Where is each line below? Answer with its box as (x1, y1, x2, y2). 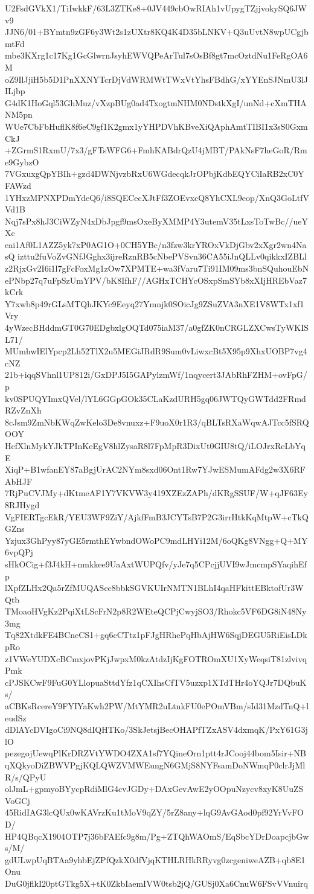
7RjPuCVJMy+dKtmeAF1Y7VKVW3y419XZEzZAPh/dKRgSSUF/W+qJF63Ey (5, 487, 308, 499)
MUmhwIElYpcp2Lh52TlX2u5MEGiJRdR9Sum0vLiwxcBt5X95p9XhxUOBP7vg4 (5, 345, 307, 357)
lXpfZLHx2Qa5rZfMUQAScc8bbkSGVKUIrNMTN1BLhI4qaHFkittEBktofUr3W (5, 581, 304, 594)
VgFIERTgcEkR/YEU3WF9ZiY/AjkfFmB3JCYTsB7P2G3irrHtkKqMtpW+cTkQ (5, 510, 309, 523)
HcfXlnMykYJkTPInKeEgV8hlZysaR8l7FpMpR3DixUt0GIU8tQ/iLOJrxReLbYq (5, 439, 306, 452)
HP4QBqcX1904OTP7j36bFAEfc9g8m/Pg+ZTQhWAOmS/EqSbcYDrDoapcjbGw (5, 829, 309, 842)
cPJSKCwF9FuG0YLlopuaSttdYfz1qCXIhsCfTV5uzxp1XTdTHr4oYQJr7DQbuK (5, 675, 307, 688)
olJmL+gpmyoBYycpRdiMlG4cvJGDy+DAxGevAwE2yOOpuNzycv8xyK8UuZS (5, 782, 304, 795)
